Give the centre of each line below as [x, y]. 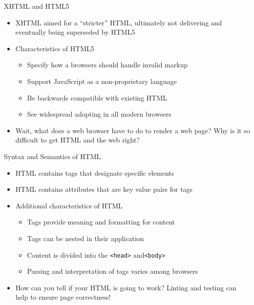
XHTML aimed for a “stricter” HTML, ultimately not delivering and [119, 22]
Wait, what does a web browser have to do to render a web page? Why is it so [133, 130]
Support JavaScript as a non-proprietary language [102, 81]
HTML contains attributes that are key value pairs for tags [104, 189]
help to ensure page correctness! [63, 297]
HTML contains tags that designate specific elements [95, 173]
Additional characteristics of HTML [69, 205]
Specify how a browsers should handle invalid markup [107, 65]
